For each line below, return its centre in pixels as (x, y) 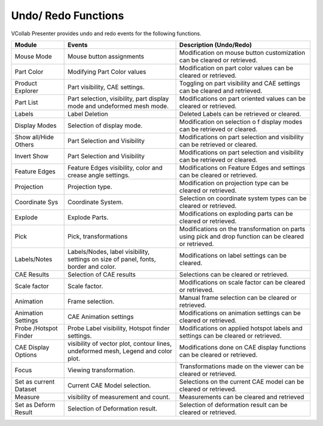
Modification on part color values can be (236, 68)
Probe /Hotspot (36, 328)
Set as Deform (35, 404)
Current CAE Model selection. (109, 385)
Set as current (35, 381)
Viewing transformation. (101, 370)
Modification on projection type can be (234, 183)
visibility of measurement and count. (119, 397)
